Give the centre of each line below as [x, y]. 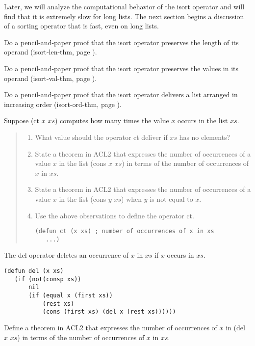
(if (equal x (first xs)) [71, 295]
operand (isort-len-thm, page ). [51, 52]
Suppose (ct [22, 120]
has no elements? [205, 137]
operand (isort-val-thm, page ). [51, 78]
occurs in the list [203, 120]
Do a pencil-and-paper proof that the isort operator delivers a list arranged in [121, 94]
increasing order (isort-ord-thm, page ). [63, 104]
